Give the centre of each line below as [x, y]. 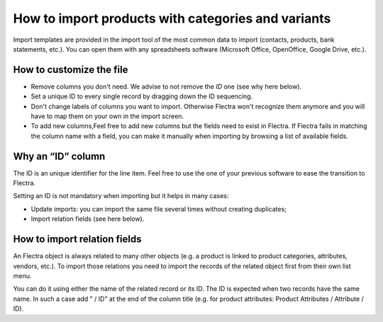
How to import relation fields [77, 240]
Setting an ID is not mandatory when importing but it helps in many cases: [121, 196]
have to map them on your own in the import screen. [107, 116]
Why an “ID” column [59, 156]
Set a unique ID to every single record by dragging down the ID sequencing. [142, 96]
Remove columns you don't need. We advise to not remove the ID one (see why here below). [166, 86]
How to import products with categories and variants [172, 18]
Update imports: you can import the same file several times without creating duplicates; [159, 209]
